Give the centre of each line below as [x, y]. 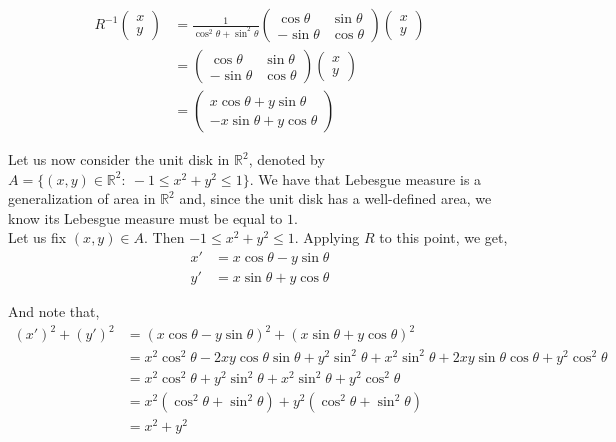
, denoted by [286, 159]
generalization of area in [82, 198]
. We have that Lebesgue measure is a [365, 178]
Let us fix [37, 237]
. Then [164, 237]
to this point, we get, [443, 237]
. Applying [327, 237]
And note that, [54, 311]
